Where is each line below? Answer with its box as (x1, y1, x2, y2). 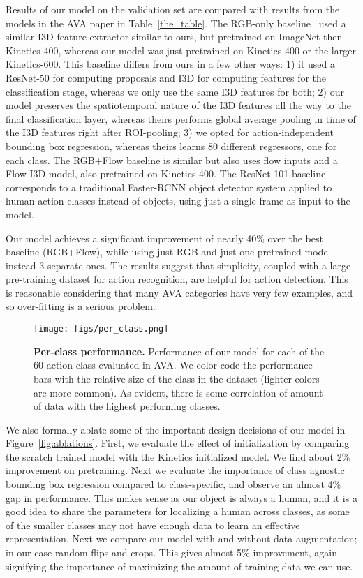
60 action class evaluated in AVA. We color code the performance (34, 357, 313, 372)
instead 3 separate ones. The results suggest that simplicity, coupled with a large (6, 258, 351, 272)
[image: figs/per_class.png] (34, 324, 169, 334)
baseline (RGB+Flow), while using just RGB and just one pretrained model (6, 244, 331, 259)
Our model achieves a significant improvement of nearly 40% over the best (6, 230, 323, 245)
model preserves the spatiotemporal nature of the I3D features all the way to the (6, 98, 351, 112)
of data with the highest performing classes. (34, 399, 221, 413)
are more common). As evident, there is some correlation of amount (34, 385, 323, 399)
